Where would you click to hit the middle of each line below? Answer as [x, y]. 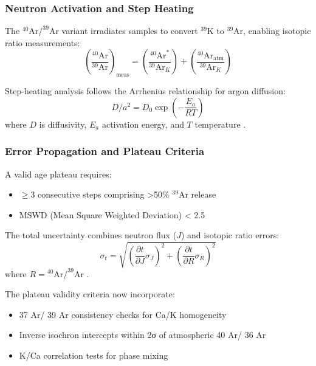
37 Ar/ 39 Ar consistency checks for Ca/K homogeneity [123, 314]
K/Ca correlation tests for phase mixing [94, 355]
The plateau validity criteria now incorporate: [90, 294]
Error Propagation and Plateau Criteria [105, 151]
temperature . [220, 124]
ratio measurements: [43, 42]
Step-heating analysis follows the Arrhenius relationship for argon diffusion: [145, 91]
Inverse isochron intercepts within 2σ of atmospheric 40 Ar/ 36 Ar [143, 335]
